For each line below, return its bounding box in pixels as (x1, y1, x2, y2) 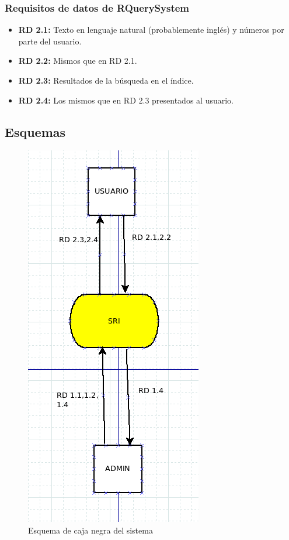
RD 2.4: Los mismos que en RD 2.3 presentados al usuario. (18, 94, 234, 106)
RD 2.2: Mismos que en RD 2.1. (18, 54, 137, 67)
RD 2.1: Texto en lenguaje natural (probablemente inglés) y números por (18, 23, 284, 36)
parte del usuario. (18, 35, 82, 47)
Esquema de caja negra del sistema (28, 524, 153, 536)
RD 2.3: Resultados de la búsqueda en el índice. (18, 74, 194, 86)
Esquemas (5, 122, 66, 140)
